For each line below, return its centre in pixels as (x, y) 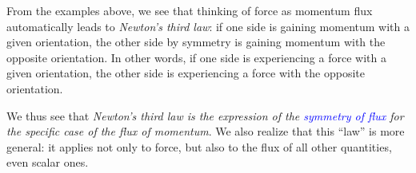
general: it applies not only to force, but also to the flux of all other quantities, (199, 146)
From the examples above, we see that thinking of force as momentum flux (190, 10)
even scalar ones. (48, 162)
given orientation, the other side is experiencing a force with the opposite (186, 73)
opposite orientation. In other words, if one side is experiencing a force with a (196, 57)
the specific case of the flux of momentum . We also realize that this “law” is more (206, 131)
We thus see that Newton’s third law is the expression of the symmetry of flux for (205, 115)
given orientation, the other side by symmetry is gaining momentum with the (196, 42)
